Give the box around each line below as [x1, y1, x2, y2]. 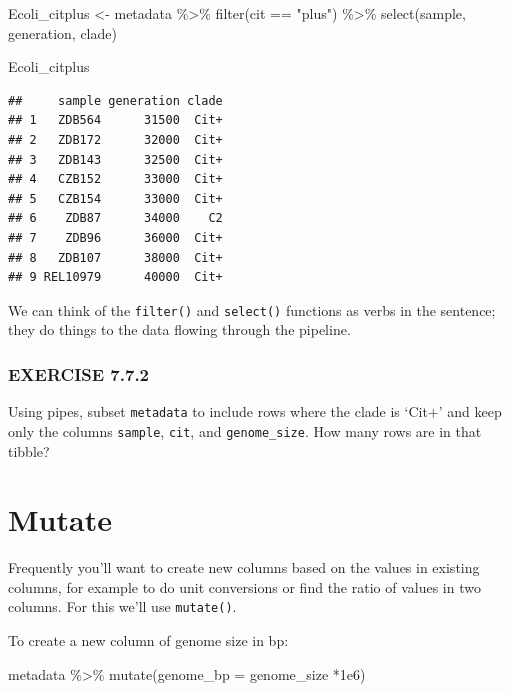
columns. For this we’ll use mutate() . [8, 596, 237, 617]
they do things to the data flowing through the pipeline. [8, 319, 351, 340]
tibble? [8, 440, 50, 461]
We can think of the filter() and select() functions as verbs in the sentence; [8, 299, 496, 320]
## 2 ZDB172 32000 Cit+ [8, 132, 223, 147]
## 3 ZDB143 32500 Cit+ [8, 152, 223, 167]
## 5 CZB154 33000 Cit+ [8, 191, 223, 206]
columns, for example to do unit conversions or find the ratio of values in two [8, 576, 481, 597]
